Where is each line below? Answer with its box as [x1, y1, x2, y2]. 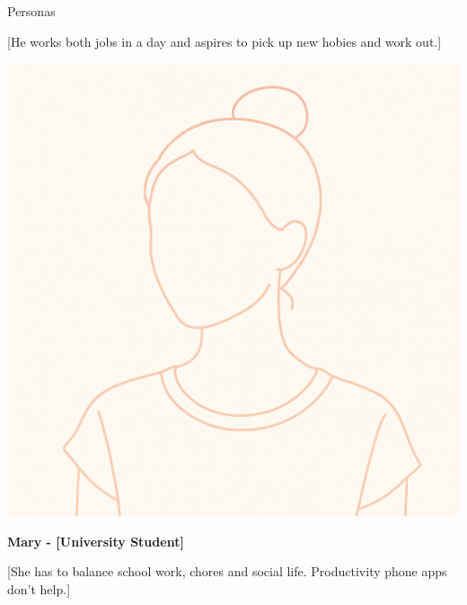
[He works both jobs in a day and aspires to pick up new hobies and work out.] [7, 31, 442, 50]
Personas [7, 2, 56, 20]
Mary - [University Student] [7, 531, 184, 550]
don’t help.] [7, 579, 71, 598]
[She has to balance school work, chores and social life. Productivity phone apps [7, 562, 447, 581]
